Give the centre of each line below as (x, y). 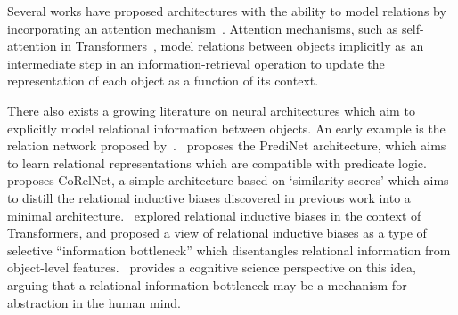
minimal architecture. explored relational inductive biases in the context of (214, 215)
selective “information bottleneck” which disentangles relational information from (229, 250)
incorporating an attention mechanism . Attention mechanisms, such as (203, 28)
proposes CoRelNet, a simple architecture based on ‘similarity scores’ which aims (228, 180)
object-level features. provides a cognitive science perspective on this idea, (212, 267)
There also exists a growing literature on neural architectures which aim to (211, 110)
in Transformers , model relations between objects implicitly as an (242, 46)
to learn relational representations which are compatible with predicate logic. (217, 162)
